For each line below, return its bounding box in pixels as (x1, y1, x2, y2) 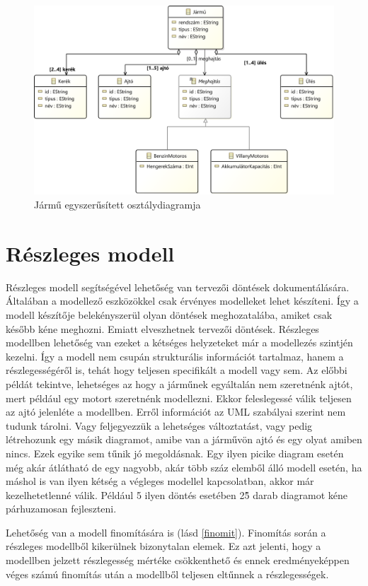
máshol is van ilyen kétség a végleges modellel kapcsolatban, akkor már (6, 474, 314, 488)
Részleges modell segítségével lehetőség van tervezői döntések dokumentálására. (6, 279, 350, 294)
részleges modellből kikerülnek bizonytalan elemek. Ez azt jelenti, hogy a (6, 539, 321, 553)
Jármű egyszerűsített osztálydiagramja (34, 197, 201, 212)
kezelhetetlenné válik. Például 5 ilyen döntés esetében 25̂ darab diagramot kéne (6, 487, 348, 502)
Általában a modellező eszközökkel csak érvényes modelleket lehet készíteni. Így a (6, 293, 359, 308)
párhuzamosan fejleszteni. (6, 501, 117, 516)
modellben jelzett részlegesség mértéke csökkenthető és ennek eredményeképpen (6, 553, 350, 568)
